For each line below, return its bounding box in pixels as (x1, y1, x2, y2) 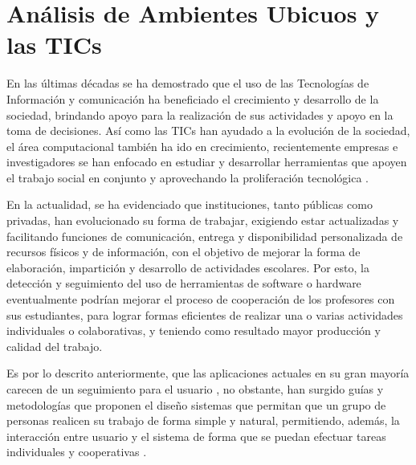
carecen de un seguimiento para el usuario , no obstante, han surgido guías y (6, 381, 384, 397)
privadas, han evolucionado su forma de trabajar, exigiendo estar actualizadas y (6, 212, 399, 229)
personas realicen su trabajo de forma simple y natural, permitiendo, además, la (6, 412, 400, 429)
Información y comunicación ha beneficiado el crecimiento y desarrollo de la (6, 90, 379, 107)
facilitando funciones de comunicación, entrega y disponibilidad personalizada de (6, 227, 403, 244)
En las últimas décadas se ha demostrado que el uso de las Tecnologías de (6, 75, 369, 92)
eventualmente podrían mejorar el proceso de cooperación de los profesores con (6, 291, 395, 308)
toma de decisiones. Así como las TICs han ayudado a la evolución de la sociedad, (6, 122, 410, 139)
